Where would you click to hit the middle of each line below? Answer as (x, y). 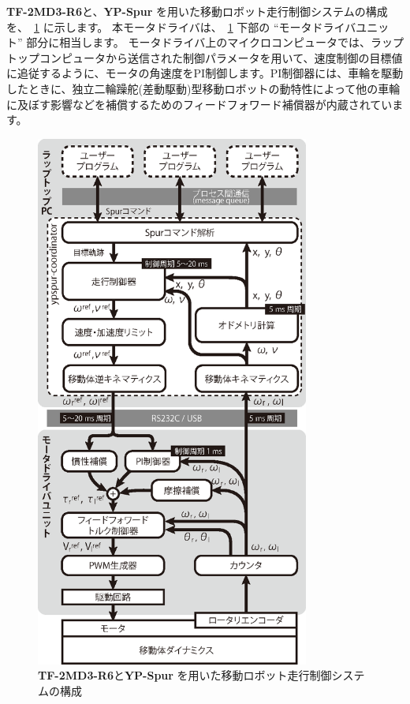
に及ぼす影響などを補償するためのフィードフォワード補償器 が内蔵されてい (199, 104)
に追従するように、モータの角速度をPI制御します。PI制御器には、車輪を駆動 (205, 73)
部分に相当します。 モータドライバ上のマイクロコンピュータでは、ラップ (215, 42)
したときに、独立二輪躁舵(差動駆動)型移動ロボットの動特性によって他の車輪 (203, 88)
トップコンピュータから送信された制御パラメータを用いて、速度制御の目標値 (205, 57)
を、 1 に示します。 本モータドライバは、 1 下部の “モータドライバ (181, 26)
